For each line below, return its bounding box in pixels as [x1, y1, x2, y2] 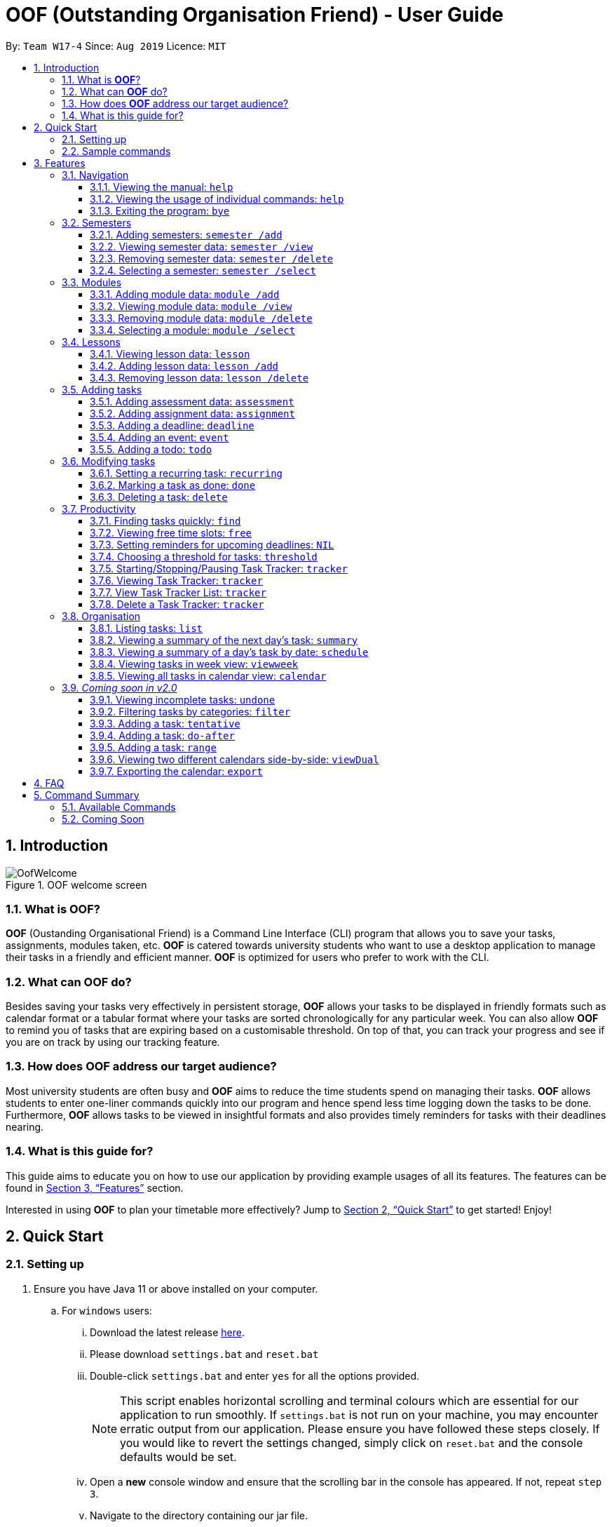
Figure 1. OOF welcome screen [6, 878, 147, 891]
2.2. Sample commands [62, 144, 171, 157]
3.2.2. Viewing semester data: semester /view [90, 240, 313, 253]
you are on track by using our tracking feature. [6, 1036, 220, 1049]
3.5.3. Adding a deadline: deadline [90, 419, 254, 431]
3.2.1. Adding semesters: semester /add [90, 228, 283, 241]
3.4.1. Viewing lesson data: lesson [90, 347, 250, 360]
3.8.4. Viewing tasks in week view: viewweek [90, 657, 299, 670]
